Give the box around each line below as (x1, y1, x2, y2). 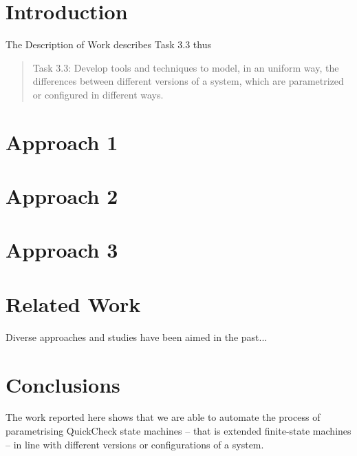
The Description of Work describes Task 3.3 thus (6, 37, 211, 52)
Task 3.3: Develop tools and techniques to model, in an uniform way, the (32, 60, 339, 74)
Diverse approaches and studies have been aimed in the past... (6, 329, 268, 344)
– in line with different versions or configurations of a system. (6, 437, 264, 451)
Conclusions (6, 370, 120, 398)
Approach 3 (6, 236, 118, 264)
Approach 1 (6, 127, 118, 156)
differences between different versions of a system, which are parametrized (32, 74, 344, 88)
